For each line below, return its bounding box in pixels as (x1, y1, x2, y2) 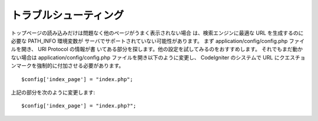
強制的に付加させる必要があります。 (36, 62, 124, 69)
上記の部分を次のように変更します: (11, 89, 95, 96)
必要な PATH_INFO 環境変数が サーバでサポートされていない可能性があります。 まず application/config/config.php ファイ (11, 37, 305, 44)
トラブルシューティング (11, 9, 124, 22)
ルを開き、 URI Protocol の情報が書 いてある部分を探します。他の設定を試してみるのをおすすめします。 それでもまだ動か (11, 46, 303, 53)
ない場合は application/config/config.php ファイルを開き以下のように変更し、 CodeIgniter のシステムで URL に (11, 53, 280, 61)
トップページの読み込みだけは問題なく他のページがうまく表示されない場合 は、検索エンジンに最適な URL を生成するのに (11, 29, 304, 36)
